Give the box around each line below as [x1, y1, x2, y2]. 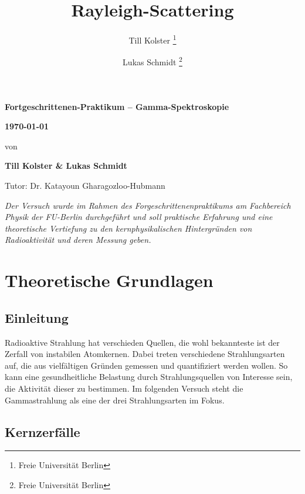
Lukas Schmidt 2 [123, 54, 182, 68]
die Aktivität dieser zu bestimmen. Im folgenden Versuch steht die [5, 382, 243, 394]
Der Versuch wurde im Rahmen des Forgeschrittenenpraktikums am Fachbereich [5, 199, 291, 211]
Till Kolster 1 [128, 32, 177, 46]
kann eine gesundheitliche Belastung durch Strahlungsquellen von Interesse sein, [5, 370, 293, 383]
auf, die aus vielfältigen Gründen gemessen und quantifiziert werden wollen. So [5, 359, 288, 371]
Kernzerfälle [5, 422, 80, 440]
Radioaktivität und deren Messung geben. [5, 233, 151, 246]
